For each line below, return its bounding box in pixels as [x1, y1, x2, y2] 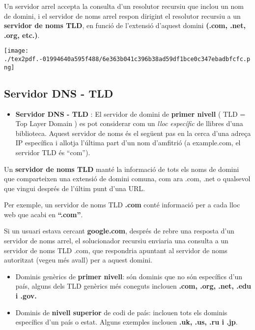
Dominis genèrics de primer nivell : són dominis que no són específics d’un [15, 271, 242, 281]
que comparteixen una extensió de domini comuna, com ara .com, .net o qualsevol [4, 173, 251, 184]
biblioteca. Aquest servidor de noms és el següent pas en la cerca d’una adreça [15, 128, 251, 138]
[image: [4, 47, 29, 55]
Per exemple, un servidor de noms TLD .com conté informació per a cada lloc [4, 199, 240, 210]
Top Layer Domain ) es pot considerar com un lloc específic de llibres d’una [15, 118, 243, 129]
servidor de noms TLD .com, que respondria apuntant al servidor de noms [4, 245, 227, 255]
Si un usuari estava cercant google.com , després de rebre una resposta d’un [4, 226, 234, 236]
